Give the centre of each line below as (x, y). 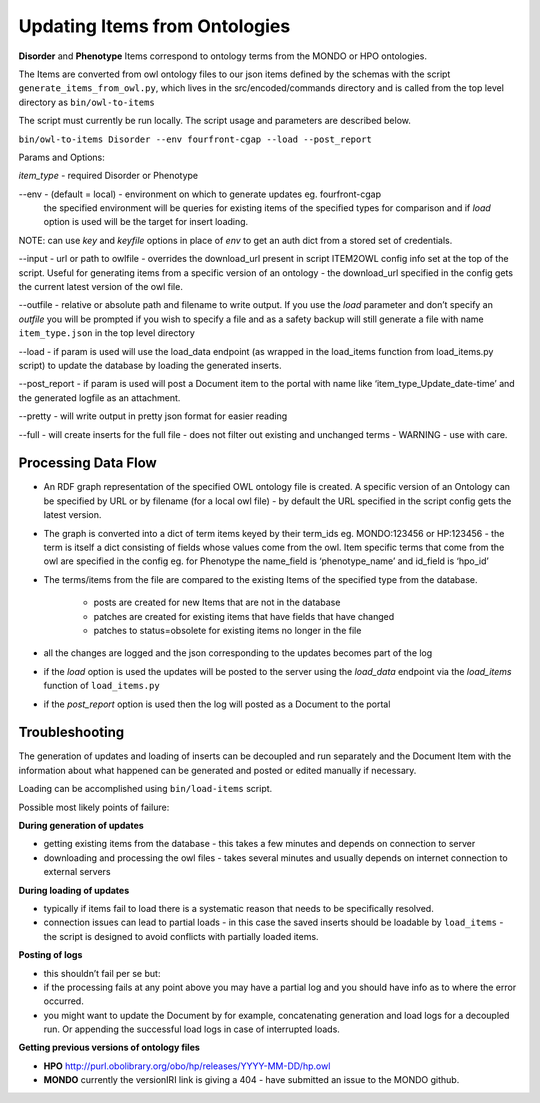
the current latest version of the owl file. (101, 287)
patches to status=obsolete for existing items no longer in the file (227, 630)
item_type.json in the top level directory (106, 333)
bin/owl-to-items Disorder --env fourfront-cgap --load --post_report (195, 139)
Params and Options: (61, 157)
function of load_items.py (101, 686)
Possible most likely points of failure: (94, 807)
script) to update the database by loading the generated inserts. (150, 365)
